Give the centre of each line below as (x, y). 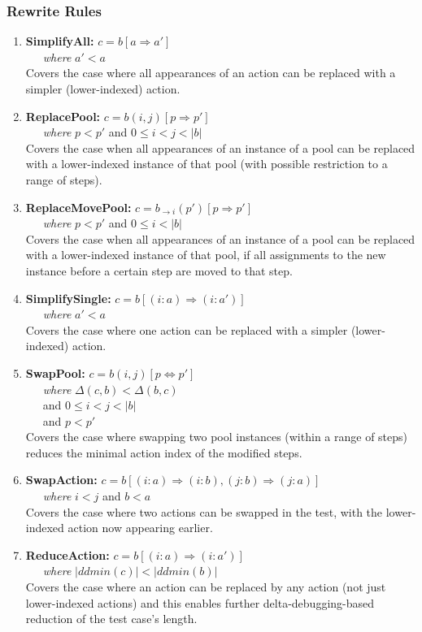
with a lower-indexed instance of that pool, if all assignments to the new (206, 255)
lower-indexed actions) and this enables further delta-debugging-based (200, 602)
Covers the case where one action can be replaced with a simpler (187, 329)
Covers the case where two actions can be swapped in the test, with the (204, 511)
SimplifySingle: (68, 298)
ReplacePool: (63, 116)
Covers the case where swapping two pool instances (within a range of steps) (217, 437)
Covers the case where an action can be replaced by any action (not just (206, 587)
